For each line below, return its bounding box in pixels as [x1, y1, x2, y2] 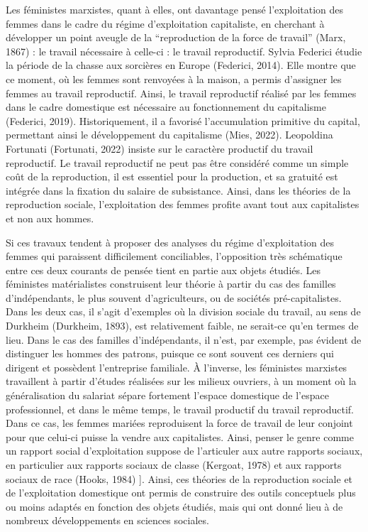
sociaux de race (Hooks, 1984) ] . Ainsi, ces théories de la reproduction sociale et [6, 471, 353, 486]
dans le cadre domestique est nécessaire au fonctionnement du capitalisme [6, 99, 326, 114]
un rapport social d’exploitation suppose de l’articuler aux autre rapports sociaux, [6, 443, 363, 458]
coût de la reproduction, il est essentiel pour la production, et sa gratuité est [6, 169, 338, 184]
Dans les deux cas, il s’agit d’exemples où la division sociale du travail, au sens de [6, 304, 361, 319]
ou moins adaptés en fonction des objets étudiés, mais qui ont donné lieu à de [6, 499, 343, 514]
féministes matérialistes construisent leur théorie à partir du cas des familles [6, 276, 336, 291]
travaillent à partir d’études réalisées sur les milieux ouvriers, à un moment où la [6, 374, 357, 389]
